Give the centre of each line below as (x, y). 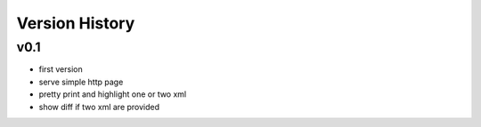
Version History (76, 23)
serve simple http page (81, 82)
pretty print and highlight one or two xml (113, 94)
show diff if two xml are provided (99, 107)
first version (61, 69)
